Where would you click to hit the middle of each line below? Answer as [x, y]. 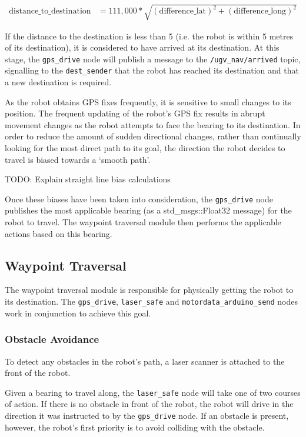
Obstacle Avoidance [52, 339]
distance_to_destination [50, 11]
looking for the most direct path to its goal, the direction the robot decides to [145, 148]
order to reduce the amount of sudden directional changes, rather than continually [153, 136]
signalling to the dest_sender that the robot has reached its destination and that [152, 70]
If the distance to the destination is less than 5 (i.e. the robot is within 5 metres [149, 36]
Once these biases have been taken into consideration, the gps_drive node [139, 199]
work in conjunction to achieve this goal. [78, 313]
